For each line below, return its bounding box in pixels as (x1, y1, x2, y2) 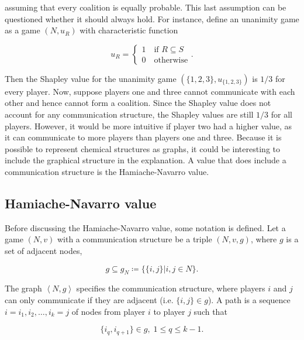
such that (194, 305, 227, 317)
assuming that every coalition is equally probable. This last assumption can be (5, 1, 286, 13)
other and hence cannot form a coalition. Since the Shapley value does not (5, 97, 271, 109)
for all (271, 108, 292, 120)
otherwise (154, 56, 188, 65)
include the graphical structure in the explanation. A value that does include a (5, 154, 286, 166)
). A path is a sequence (208, 293, 291, 305)
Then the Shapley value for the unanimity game (5, 72, 177, 84)
